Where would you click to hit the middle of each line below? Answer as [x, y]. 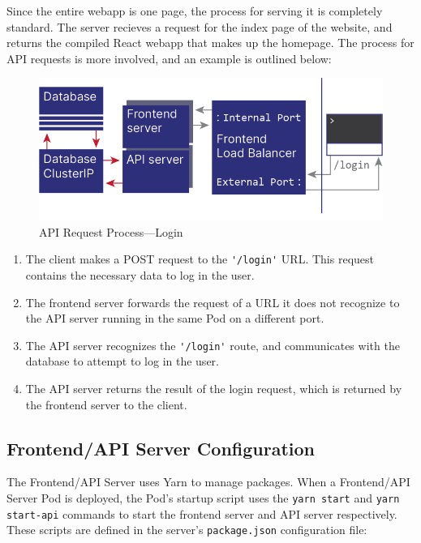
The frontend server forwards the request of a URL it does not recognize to [213, 302]
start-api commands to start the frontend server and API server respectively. [202, 513]
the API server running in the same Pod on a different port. [175, 318]
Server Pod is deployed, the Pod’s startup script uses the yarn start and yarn [203, 498]
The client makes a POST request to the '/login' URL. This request [200, 259]
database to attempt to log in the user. [122, 361]
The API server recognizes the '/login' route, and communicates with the [213, 345]
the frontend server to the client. [106, 404]
